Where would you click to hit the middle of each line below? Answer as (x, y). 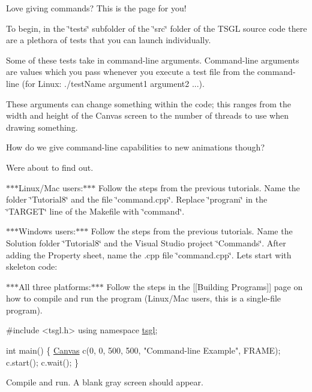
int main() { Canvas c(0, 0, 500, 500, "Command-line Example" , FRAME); (143, 350)
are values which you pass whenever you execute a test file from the (130, 72)
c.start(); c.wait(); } (43, 362)
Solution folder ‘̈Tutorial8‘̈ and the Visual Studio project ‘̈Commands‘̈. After (146, 242)
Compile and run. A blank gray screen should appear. (105, 382)
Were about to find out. (50, 167)
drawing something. (42, 127)
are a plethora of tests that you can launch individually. (109, 40)
